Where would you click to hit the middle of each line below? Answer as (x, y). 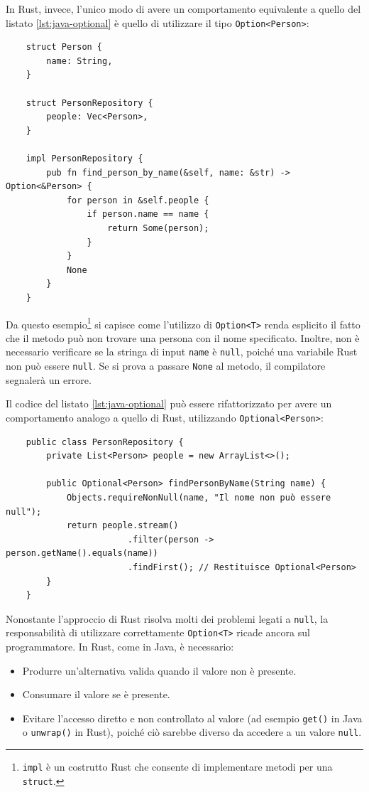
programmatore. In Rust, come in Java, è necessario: (120, 647)
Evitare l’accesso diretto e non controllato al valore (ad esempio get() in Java (192, 718)
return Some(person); (158, 228)
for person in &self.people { (138, 200)
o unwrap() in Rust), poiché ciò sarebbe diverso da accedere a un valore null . (192, 732)
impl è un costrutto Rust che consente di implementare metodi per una (177, 767)
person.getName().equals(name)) (82, 553)
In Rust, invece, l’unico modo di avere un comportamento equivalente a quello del (183, 9)
